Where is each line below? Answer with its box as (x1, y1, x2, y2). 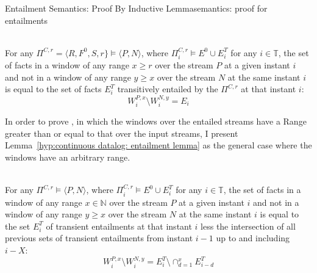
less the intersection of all (201, 219, 296, 232)
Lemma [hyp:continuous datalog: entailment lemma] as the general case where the (5, 139, 312, 151)
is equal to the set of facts (5, 82, 102, 95)
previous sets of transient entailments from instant (5, 231, 193, 244)
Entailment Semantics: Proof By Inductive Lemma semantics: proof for (5, 2, 268, 14)
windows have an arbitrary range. (5, 151, 130, 163)
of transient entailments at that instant (46, 219, 192, 232)
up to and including (216, 231, 290, 244)
